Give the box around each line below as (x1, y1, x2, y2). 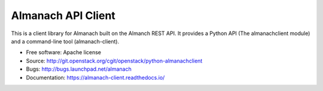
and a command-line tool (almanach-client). (11, 37, 120, 45)
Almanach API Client (11, 9, 116, 22)
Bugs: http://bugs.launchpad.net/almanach (26, 65, 132, 73)
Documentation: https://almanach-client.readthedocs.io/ (26, 74, 165, 81)
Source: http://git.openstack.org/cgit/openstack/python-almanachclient (26, 57, 203, 64)
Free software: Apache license (26, 49, 102, 56)
